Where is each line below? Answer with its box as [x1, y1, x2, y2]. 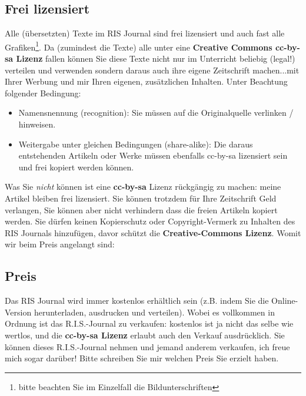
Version [5, 306, 32, 318]
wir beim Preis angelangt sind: [5, 238, 115, 250]
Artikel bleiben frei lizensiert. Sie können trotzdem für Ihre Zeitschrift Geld [5, 192, 277, 204]
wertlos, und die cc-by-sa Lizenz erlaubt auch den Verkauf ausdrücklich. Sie [5, 328, 285, 341]
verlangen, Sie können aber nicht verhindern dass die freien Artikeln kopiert [5, 203, 278, 216]
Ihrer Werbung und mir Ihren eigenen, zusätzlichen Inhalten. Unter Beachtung [5, 75, 288, 88]
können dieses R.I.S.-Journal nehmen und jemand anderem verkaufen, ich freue [5, 340, 290, 353]
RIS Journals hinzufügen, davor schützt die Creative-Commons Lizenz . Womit [5, 226, 301, 239]
